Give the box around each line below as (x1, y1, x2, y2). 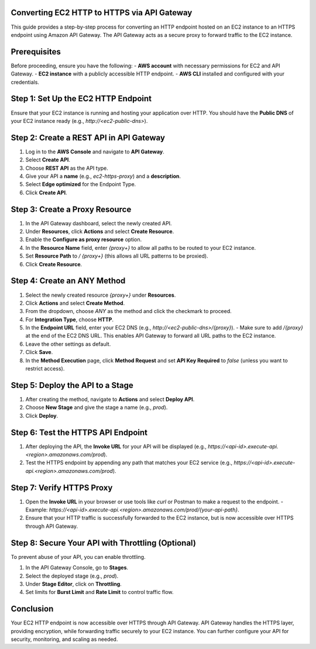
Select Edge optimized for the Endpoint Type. (25, 181, 136, 188)
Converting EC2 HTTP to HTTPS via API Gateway (11, 8, 193, 18)
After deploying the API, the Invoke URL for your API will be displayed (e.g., (25, 442, 207, 450)
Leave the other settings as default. (25, 340, 111, 348)
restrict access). (25, 365, 65, 372)
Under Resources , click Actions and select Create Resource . (25, 228, 174, 235)
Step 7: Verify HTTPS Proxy (11, 483, 113, 493)
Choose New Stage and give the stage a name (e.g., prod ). (25, 404, 168, 411)
